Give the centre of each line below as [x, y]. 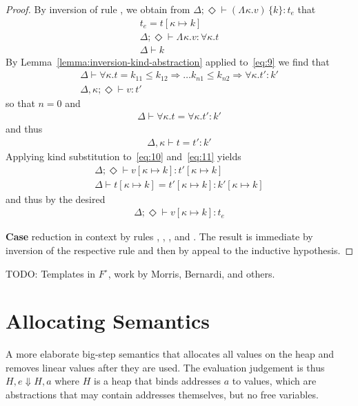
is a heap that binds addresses [157, 381]
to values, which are [274, 381]
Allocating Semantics [108, 321]
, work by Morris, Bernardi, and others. [191, 273]
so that [20, 103]
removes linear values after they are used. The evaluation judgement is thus [165, 367]
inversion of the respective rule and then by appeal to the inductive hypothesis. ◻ [180, 250]
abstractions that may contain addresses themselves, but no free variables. [162, 395]
